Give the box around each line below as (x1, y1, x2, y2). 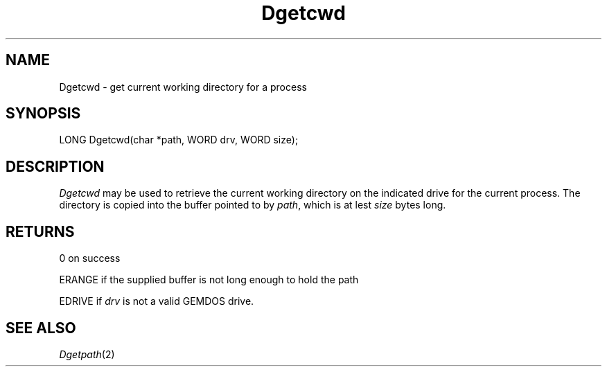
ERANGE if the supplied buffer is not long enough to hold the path (59, 274, 359, 286)
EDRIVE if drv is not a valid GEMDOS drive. (59, 295, 254, 308)
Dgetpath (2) (59, 348, 115, 360)
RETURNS (6, 222, 75, 240)
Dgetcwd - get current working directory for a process (59, 80, 307, 93)
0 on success (59, 252, 121, 265)
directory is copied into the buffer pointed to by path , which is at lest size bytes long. (59, 199, 446, 211)
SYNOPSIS (6, 105, 81, 123)
